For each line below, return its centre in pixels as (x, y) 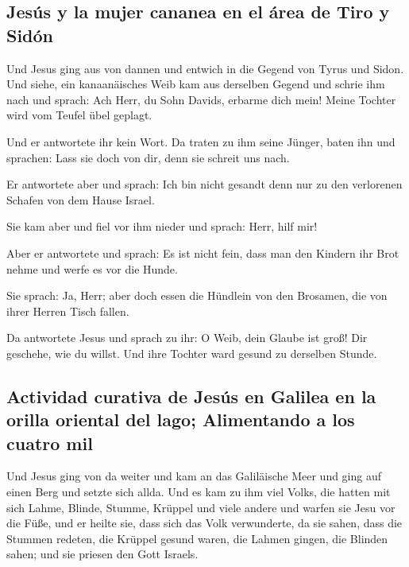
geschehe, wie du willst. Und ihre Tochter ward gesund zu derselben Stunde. (192, 353)
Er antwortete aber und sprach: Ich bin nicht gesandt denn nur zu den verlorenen (204, 184)
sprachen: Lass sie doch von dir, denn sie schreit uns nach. (148, 157)
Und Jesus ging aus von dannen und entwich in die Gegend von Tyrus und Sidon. (205, 68)
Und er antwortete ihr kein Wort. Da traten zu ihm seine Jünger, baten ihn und (201, 141)
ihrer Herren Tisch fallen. (68, 311)
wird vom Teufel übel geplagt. (79, 115)
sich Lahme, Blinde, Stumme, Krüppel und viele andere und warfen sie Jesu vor (201, 507)
